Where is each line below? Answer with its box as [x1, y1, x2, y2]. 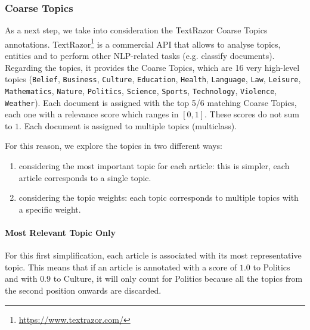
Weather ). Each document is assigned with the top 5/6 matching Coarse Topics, [5, 96, 297, 108]
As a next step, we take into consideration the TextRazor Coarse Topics [5, 24, 268, 36]
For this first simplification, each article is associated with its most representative [5, 249, 302, 261]
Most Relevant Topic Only [5, 226, 116, 238]
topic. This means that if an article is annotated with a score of [5, 260, 237, 273]
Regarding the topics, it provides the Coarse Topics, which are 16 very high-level [5, 61, 300, 73]
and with [5, 272, 38, 285]
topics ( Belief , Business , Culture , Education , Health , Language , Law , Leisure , [5, 73, 301, 85]
